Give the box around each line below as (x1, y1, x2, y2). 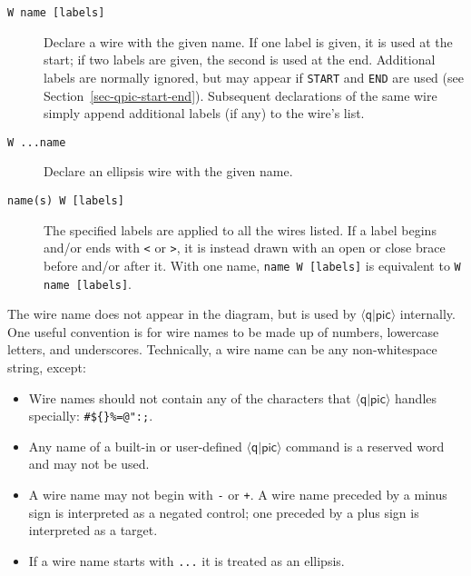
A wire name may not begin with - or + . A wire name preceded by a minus (28, 484, 447, 503)
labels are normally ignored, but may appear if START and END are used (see (44, 67, 464, 86)
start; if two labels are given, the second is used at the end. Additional (44, 50, 436, 69)
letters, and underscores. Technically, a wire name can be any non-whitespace (7, 340, 437, 359)
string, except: (7, 357, 86, 376)
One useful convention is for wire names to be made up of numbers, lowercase (7, 322, 439, 341)
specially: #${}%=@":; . (28, 406, 153, 425)
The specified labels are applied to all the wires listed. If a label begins (44, 220, 437, 239)
